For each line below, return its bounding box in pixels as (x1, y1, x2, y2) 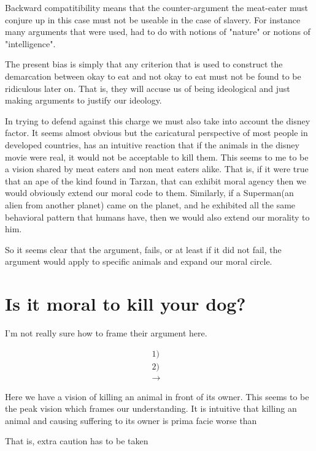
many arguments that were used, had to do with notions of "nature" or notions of (5, 25, 310, 38)
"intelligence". (5, 37, 56, 50)
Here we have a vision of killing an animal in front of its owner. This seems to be (5, 390, 309, 403)
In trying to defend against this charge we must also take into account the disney (5, 114, 310, 127)
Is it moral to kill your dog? (5, 291, 246, 316)
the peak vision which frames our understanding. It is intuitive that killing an (5, 402, 297, 415)
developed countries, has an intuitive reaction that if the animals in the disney (5, 138, 299, 151)
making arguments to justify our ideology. (5, 94, 162, 107)
